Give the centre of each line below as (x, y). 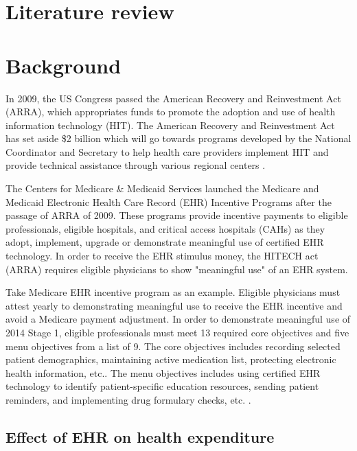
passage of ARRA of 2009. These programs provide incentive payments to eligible (177, 215)
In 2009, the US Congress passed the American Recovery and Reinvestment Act (173, 98)
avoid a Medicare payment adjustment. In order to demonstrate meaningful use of (178, 319)
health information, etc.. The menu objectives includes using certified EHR (163, 372)
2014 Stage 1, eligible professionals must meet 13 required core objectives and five (177, 332)
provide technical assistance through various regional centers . (136, 165)
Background (64, 65)
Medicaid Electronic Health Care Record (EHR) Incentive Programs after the (169, 201)
